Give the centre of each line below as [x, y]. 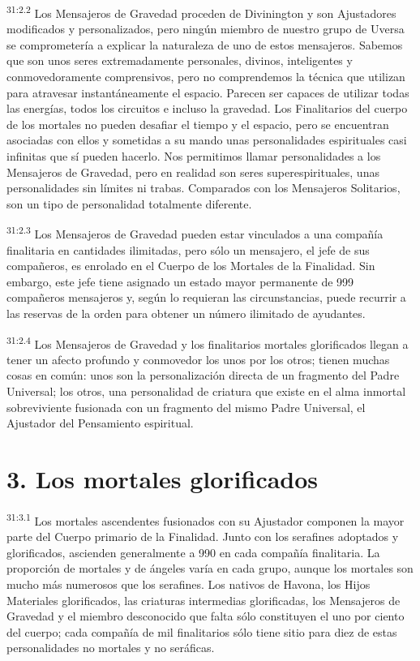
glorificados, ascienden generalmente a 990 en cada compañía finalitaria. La [193, 552]
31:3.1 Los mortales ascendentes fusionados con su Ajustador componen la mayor [206, 519]
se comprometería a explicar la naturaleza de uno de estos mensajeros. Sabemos [205, 44]
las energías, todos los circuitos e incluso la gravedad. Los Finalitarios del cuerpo [207, 108]
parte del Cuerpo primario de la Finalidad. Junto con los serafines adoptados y [203, 537]
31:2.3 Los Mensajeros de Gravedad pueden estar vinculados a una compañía [195, 233]
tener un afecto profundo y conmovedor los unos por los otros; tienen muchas [198, 359]
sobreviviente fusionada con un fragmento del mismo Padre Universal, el [186, 407]
